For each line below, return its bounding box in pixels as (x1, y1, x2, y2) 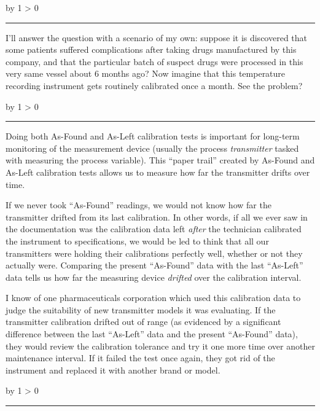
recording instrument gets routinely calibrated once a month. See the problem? (6, 79, 303, 92)
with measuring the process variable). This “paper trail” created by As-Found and (6, 154, 315, 166)
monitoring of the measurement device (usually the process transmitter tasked (6, 141, 299, 154)
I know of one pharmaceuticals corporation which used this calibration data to (6, 291, 301, 304)
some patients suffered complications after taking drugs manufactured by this (6, 43, 297, 56)
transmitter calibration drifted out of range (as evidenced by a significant (6, 315, 281, 328)
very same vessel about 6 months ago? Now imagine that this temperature (6, 67, 286, 80)
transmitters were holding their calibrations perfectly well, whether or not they (6, 246, 303, 259)
